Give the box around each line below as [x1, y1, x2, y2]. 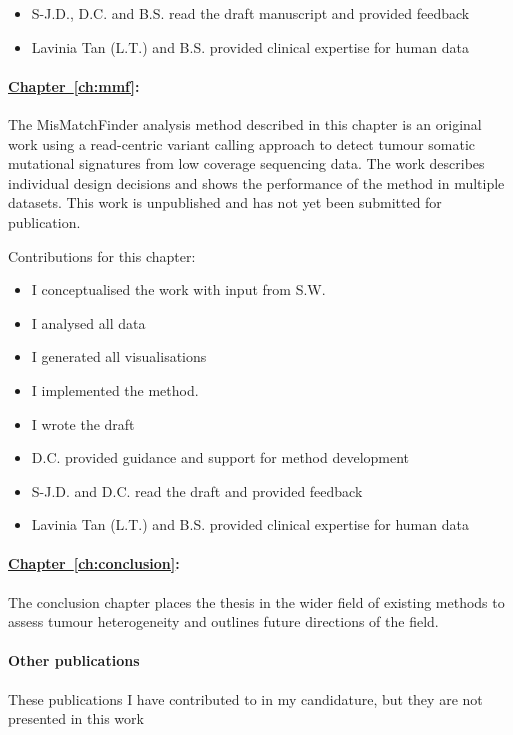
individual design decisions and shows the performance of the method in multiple [8, 172, 505, 193]
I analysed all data [31, 312, 146, 333]
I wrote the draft [31, 413, 135, 434]
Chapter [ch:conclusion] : [8, 553, 180, 574]
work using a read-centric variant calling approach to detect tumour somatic [8, 133, 476, 154]
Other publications [8, 650, 140, 671]
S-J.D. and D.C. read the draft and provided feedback [31, 480, 363, 501]
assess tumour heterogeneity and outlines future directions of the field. [8, 611, 439, 632]
